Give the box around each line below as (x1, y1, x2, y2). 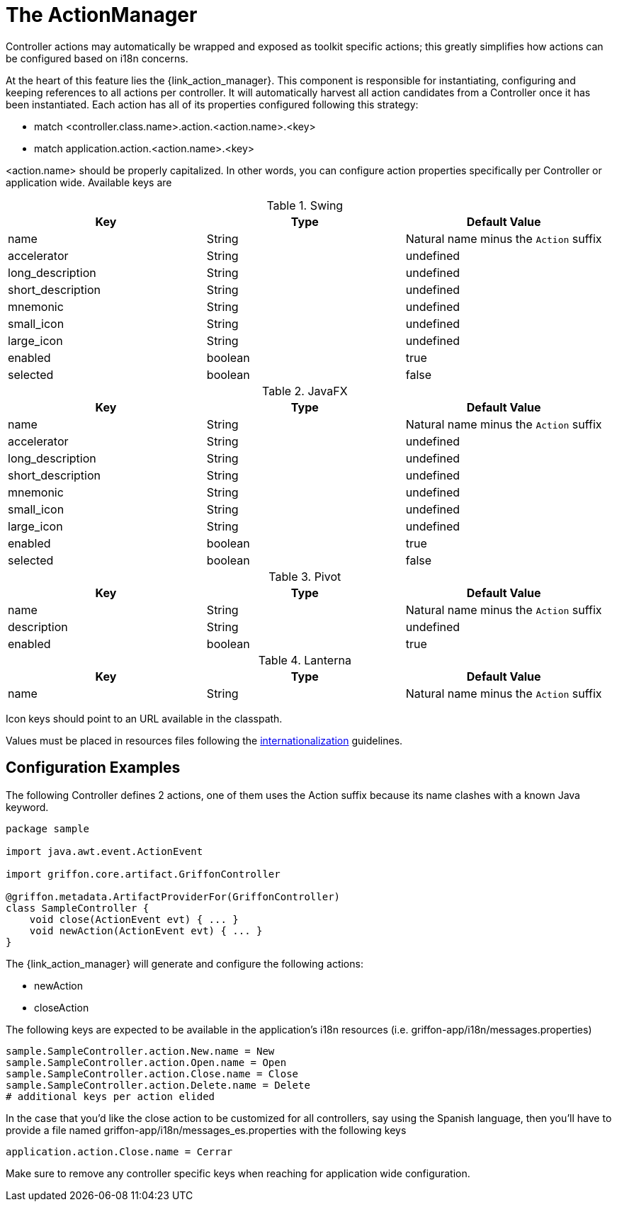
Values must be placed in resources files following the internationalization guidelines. (6, 734, 403, 747)
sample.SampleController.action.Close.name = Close (6, 1067, 299, 1079)
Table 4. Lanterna (258, 652, 351, 667)
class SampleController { (6, 902, 149, 914)
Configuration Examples (6, 759, 181, 777)
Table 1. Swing (266, 198, 344, 212)
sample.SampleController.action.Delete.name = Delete (6, 1079, 310, 1091)
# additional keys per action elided (6, 1090, 215, 1102)
